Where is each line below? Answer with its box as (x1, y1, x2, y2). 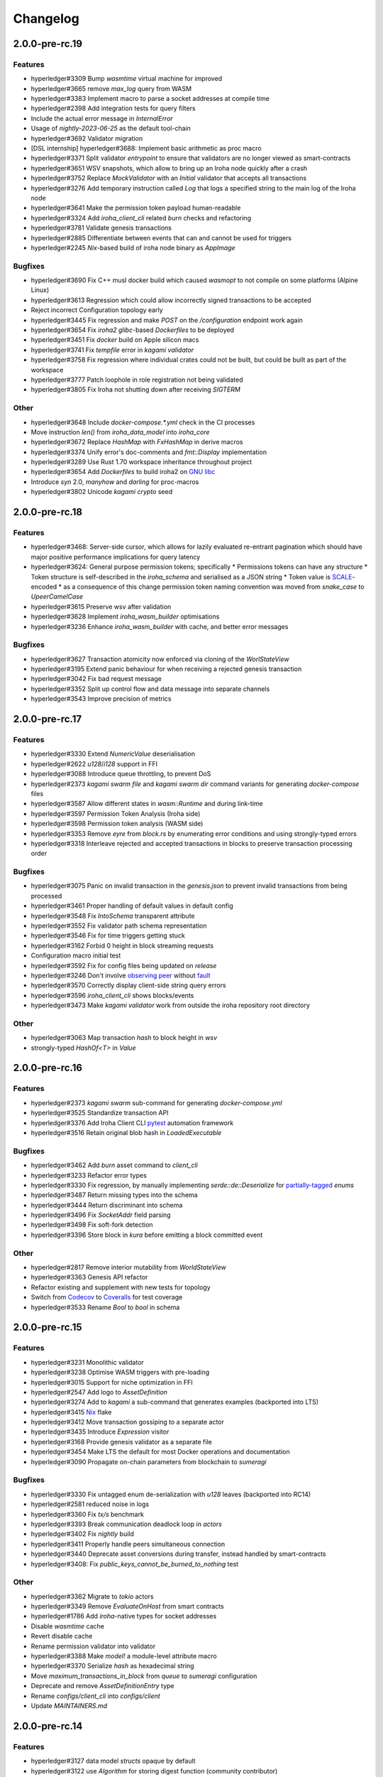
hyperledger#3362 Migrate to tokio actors (30, 1592, 154, 1601)
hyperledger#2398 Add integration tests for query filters (30, 104, 196, 113)
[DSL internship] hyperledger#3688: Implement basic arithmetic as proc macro (30, 144, 262, 153)
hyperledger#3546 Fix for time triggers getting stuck (30, 931, 186, 940)
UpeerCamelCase (30, 592, 84, 601)
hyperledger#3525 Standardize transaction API (30, 1109, 169, 1117)
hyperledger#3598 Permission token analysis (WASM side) (30, 820, 204, 828)
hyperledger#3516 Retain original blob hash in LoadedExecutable (30, 1129, 222, 1137)
